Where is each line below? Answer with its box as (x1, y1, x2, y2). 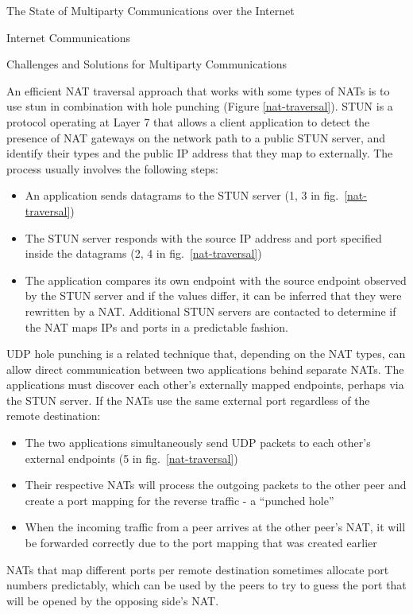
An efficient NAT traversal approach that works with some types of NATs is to (6, 82, 390, 99)
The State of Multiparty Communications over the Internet (6, 2, 295, 18)
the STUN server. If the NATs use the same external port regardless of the (6, 391, 370, 408)
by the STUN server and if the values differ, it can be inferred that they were (25, 287, 402, 304)
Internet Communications (6, 29, 131, 45)
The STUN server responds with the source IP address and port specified (25, 229, 382, 246)
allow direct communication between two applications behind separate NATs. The (6, 360, 404, 377)
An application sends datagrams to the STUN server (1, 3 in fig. (25, 187, 339, 204)
